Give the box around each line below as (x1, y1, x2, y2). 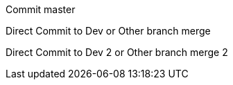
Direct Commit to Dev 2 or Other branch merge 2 (6, 46, 228, 58)
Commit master (6, 3, 76, 15)
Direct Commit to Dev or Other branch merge (6, 25, 211, 37)
